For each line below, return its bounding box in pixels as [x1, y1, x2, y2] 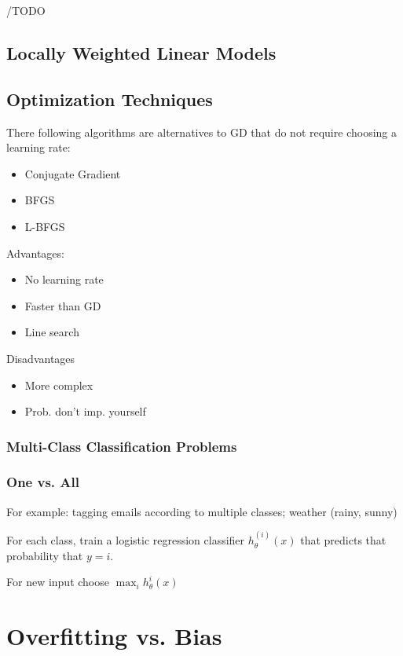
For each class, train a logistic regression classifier [6, 532, 245, 548]
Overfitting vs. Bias [6, 620, 222, 652]
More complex [24, 376, 93, 393]
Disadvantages [6, 350, 75, 366]
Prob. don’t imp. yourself [24, 403, 146, 420]
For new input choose [6, 574, 109, 590]
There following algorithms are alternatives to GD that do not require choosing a [6, 123, 397, 140]
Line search [24, 324, 79, 340]
